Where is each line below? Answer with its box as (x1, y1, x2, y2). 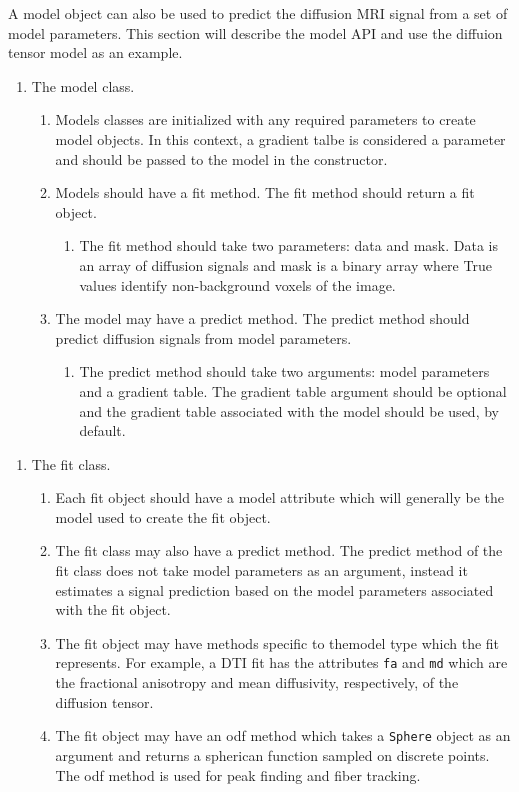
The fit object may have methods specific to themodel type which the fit (55, 632, 500, 653)
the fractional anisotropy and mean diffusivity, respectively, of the (55, 672, 459, 693)
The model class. (31, 75, 135, 96)
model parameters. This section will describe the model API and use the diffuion (8, 22, 503, 43)
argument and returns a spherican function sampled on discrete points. (55, 744, 490, 765)
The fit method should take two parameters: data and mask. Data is (79, 235, 499, 256)
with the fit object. (55, 599, 171, 620)
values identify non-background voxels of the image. (79, 274, 396, 295)
